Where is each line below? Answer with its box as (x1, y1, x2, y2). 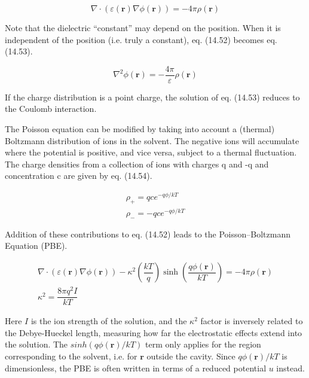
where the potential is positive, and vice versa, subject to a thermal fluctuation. (5, 146, 297, 158)
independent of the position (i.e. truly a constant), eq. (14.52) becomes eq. (5, 33, 277, 45)
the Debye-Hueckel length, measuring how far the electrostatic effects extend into (5, 326, 302, 339)
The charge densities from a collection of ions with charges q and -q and (5, 157, 269, 170)
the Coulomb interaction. (5, 102, 97, 115)
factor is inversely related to (200, 315, 303, 327)
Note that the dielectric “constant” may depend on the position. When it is (5, 22, 281, 33)
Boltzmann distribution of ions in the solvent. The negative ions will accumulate (5, 134, 299, 147)
